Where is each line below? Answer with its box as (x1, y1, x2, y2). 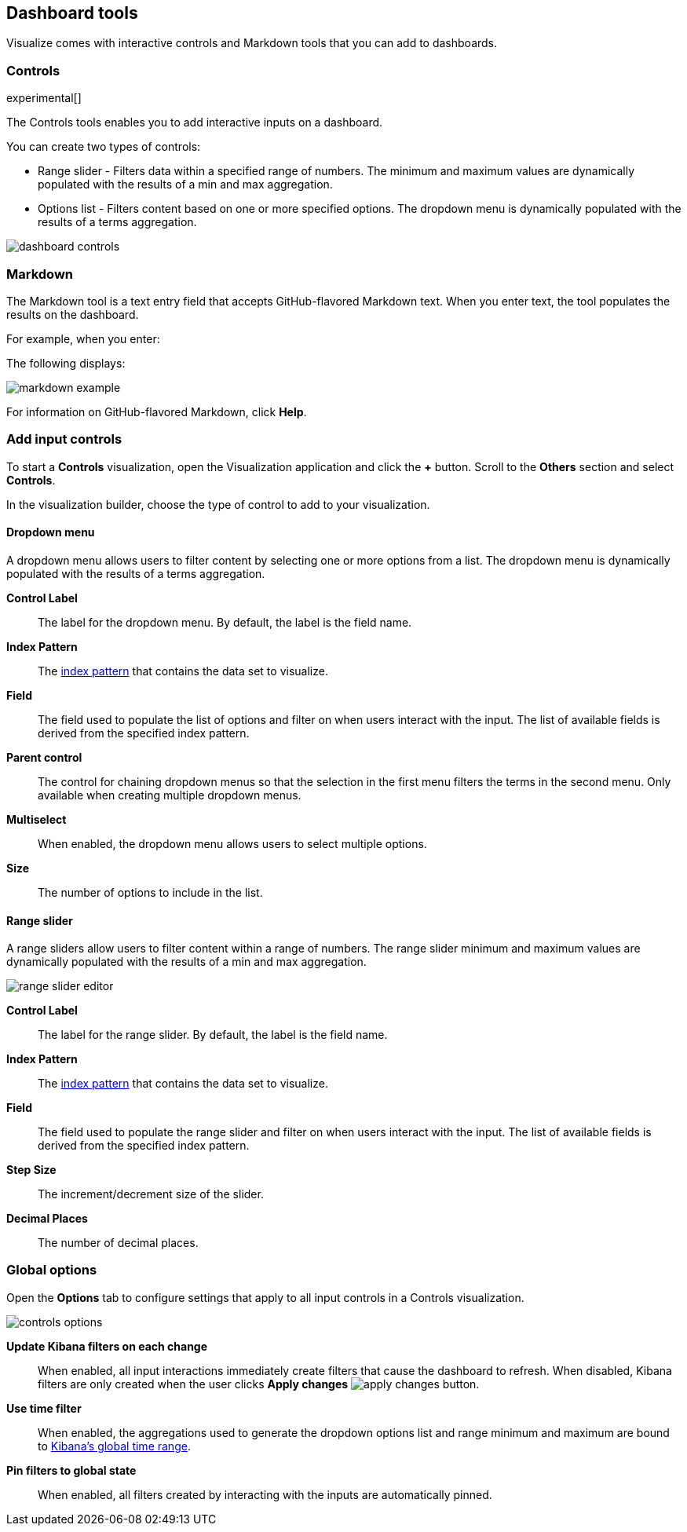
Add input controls (6, 431, 122, 448)
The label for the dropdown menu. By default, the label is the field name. (38, 615, 412, 629)
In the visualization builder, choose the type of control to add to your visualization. (6, 497, 430, 511)
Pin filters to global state (6, 1463, 137, 1477)
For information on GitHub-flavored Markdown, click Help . (6, 404, 307, 419)
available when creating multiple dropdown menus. (38, 788, 301, 802)
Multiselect (6, 812, 67, 826)
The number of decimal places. (38, 1236, 199, 1250)
